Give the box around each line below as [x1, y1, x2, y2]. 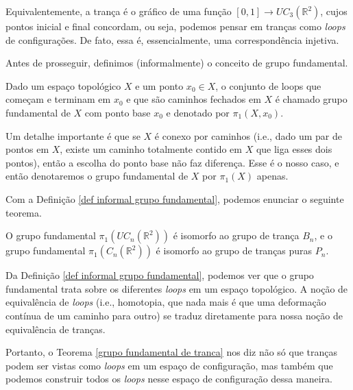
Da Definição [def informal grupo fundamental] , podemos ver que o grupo [5, 268, 314, 282]
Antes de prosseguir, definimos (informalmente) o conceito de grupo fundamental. [5, 56, 348, 70]
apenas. [256, 169, 289, 183]
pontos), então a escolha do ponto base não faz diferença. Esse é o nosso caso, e [5, 155, 339, 169]
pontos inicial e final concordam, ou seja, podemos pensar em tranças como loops [5, 19, 345, 33]
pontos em [5, 142, 49, 156]
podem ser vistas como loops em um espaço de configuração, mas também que [5, 358, 333, 372]
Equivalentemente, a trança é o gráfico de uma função [5, 4, 232, 18]
